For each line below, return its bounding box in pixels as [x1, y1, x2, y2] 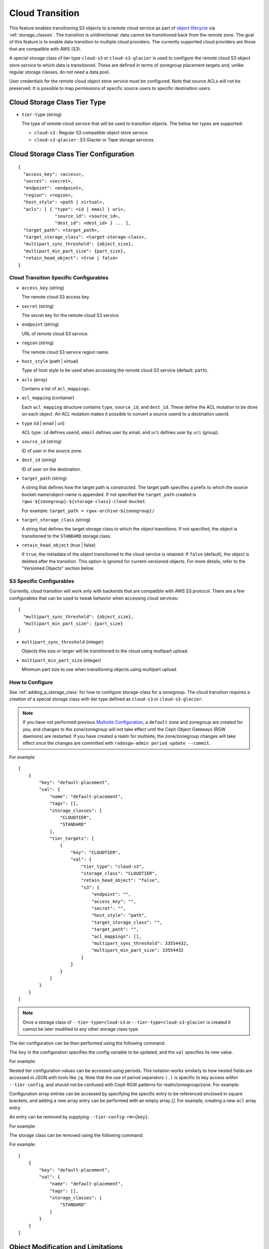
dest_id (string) [21, 457, 57, 463]
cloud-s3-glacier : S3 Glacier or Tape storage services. [34, 136, 155, 142]
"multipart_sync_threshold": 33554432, [91, 940, 189, 946]
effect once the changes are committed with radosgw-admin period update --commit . [22, 740, 211, 746]
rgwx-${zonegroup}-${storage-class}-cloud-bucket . [21, 499, 147, 505]
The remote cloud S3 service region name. [21, 349, 110, 355]
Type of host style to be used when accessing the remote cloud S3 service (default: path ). [21, 367, 209, 373]
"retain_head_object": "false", [81, 877, 160, 883]
